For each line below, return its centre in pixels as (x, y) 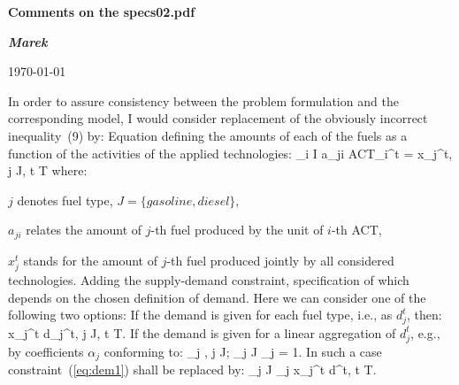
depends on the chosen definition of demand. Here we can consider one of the (217, 297)
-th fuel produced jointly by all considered (280, 260)
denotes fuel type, (65, 200)
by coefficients (46, 351)
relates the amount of (84, 230)
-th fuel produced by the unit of (237, 230)
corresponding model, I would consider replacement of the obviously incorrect (218, 118)
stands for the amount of (90, 260)
